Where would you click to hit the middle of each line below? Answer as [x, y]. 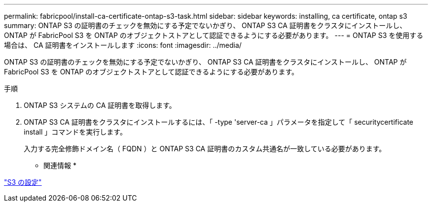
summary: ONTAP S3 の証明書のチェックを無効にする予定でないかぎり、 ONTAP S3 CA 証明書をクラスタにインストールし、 [205, 25]
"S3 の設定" [23, 182]
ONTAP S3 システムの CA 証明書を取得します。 [100, 105]
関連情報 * [60, 165]
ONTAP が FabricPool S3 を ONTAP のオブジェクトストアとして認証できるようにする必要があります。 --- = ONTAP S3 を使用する [214, 35]
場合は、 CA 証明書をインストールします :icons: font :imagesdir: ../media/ [123, 45]
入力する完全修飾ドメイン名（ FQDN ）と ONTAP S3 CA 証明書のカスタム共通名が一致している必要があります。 [205, 149]
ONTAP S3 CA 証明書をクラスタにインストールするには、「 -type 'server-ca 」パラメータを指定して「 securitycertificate [219, 122]
